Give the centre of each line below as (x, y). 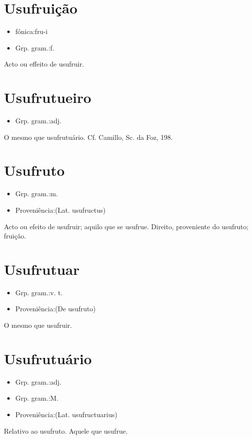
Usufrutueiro (48, 97)
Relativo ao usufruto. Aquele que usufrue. (66, 431)
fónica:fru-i (31, 31)
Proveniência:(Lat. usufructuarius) (66, 414)
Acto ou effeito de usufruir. (44, 64)
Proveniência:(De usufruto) (55, 309)
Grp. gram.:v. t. (39, 292)
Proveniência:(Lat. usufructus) (60, 210)
